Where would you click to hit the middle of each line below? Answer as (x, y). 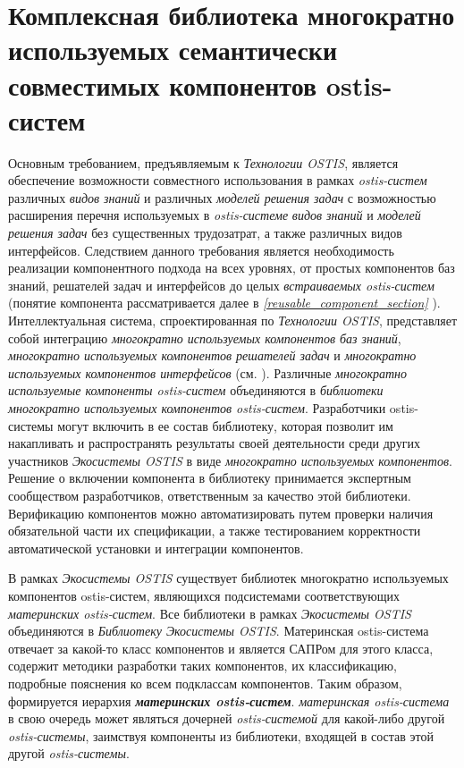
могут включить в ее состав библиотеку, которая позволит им (225, 425)
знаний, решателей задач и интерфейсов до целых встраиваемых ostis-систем (221, 285)
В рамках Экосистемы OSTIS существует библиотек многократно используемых (228, 578)
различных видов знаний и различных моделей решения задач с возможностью (222, 197)
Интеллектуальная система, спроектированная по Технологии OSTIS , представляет (233, 321)
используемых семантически (173, 50)
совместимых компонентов (163, 84)
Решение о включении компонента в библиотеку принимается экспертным (210, 478)
